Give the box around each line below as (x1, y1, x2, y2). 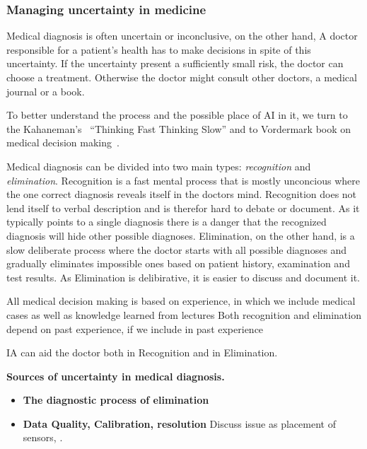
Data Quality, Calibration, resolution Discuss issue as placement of (23, 416, 336, 431)
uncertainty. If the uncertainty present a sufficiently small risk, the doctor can (6, 56, 344, 71)
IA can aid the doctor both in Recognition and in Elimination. (6, 345, 278, 360)
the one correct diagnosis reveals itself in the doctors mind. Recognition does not (6, 187, 357, 202)
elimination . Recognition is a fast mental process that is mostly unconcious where (6, 173, 360, 187)
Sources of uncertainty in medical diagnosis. (6, 368, 225, 383)
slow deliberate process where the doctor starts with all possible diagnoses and (6, 242, 347, 257)
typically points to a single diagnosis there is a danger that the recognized (6, 214, 327, 229)
